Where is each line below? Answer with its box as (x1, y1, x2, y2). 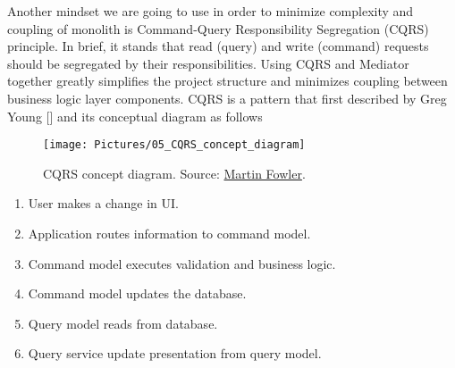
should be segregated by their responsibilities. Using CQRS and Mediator (7, 54, 409, 72)
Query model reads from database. (28, 314, 218, 332)
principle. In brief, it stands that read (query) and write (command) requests (7, 37, 429, 55)
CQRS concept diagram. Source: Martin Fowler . (43, 163, 306, 182)
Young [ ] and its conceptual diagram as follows (7, 106, 263, 125)
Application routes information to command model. (28, 224, 311, 242)
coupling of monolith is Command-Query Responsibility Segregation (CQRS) (7, 19, 429, 38)
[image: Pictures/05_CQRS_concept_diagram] (43, 138, 306, 152)
